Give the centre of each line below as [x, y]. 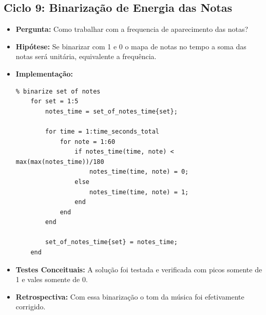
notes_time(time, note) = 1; [139, 192]
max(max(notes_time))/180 [60, 162]
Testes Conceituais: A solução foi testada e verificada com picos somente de [139, 269]
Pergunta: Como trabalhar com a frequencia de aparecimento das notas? [132, 29]
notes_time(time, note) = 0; [139, 172]
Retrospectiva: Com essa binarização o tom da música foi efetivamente [130, 296]
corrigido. [31, 307]
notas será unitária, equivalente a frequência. [86, 56]
